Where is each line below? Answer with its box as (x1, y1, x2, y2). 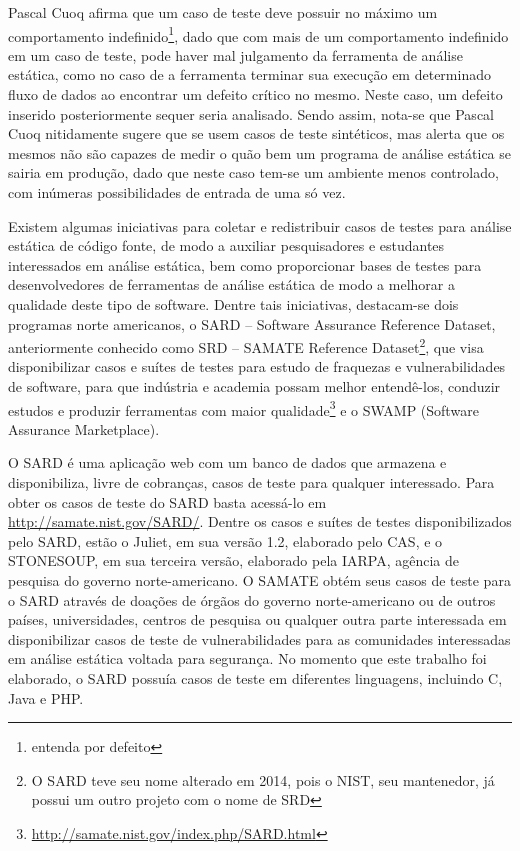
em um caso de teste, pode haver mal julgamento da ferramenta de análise (8, 44, 463, 65)
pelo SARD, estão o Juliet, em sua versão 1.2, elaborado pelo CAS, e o (8, 530, 443, 551)
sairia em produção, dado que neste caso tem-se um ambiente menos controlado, (8, 162, 499, 183)
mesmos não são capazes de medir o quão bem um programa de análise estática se (8, 142, 511, 163)
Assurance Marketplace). (8, 418, 160, 439)
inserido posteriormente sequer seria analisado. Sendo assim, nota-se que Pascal (8, 103, 494, 124)
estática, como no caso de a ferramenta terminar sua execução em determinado (8, 64, 491, 85)
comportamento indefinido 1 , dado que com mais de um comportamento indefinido (8, 22, 509, 46)
